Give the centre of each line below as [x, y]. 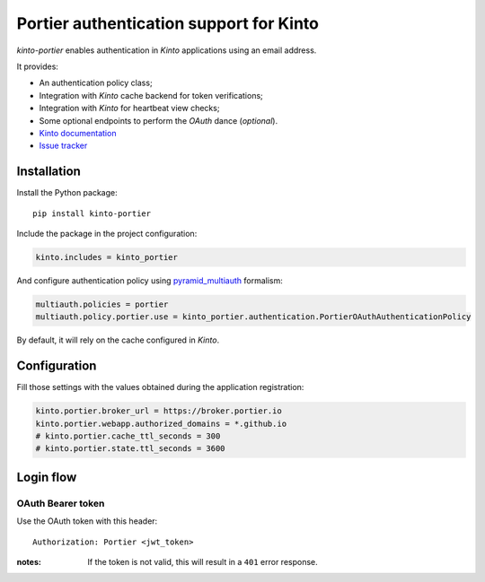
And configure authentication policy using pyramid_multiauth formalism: [150, 280]
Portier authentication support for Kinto [168, 23]
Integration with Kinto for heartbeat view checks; [129, 109]
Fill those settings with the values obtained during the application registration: [160, 387]
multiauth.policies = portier [102, 304]
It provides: [37, 66]
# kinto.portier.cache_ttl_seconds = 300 [128, 436]
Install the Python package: [67, 193]
